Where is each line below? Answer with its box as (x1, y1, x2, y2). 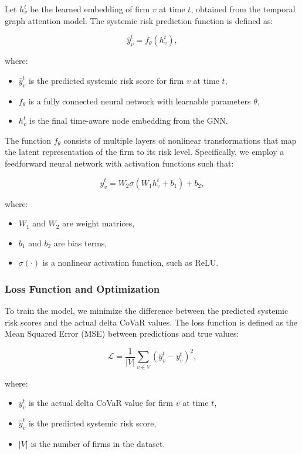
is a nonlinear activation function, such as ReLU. (42, 256, 219, 269)
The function (5, 134, 51, 146)
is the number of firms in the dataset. (30, 437, 165, 449)
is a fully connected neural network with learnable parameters (28, 94, 251, 107)
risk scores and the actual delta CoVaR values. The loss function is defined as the (5, 316, 298, 328)
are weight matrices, (62, 217, 135, 229)
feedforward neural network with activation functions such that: (5, 157, 234, 169)
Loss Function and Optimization (5, 281, 160, 296)
